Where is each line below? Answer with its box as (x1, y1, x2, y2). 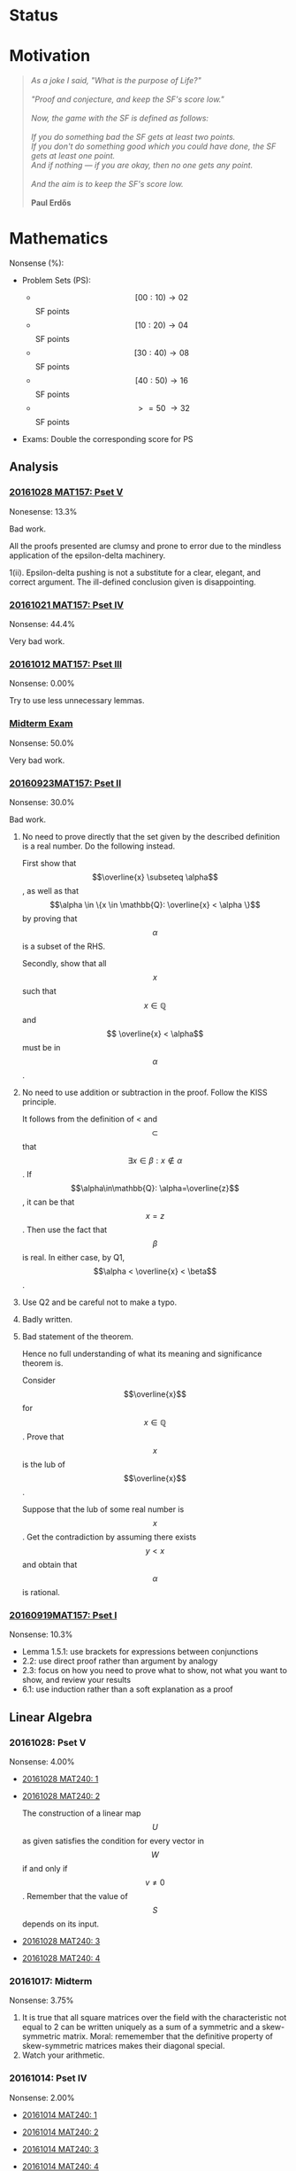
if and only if (21, 1863, 68, 1873)
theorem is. (21, 1357, 64, 1369)
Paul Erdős (30, 198, 72, 208)
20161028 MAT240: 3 (21, 1935, 101, 1946)
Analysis (9, 460, 59, 475)
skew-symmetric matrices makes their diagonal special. (21, 2041, 225, 2051)
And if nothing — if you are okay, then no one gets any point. (30, 160, 254, 171)
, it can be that (21, 1197, 75, 1207)
